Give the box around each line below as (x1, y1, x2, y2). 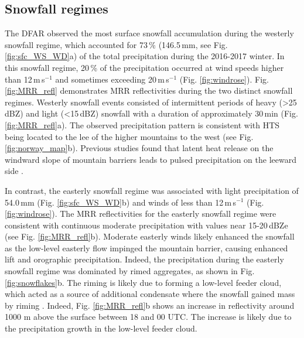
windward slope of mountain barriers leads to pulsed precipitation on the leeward (5, 153, 296, 165)
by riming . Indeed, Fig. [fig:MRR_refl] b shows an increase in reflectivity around (5, 299, 295, 311)
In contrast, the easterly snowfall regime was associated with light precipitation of (5, 184, 299, 196)
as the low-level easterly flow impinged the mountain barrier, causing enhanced (5, 241, 288, 254)
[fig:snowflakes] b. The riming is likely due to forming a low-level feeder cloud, (5, 276, 282, 288)
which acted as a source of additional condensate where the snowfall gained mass (5, 288, 295, 300)
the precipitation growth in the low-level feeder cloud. (5, 322, 197, 334)
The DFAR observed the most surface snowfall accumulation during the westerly (5, 27, 294, 39)
